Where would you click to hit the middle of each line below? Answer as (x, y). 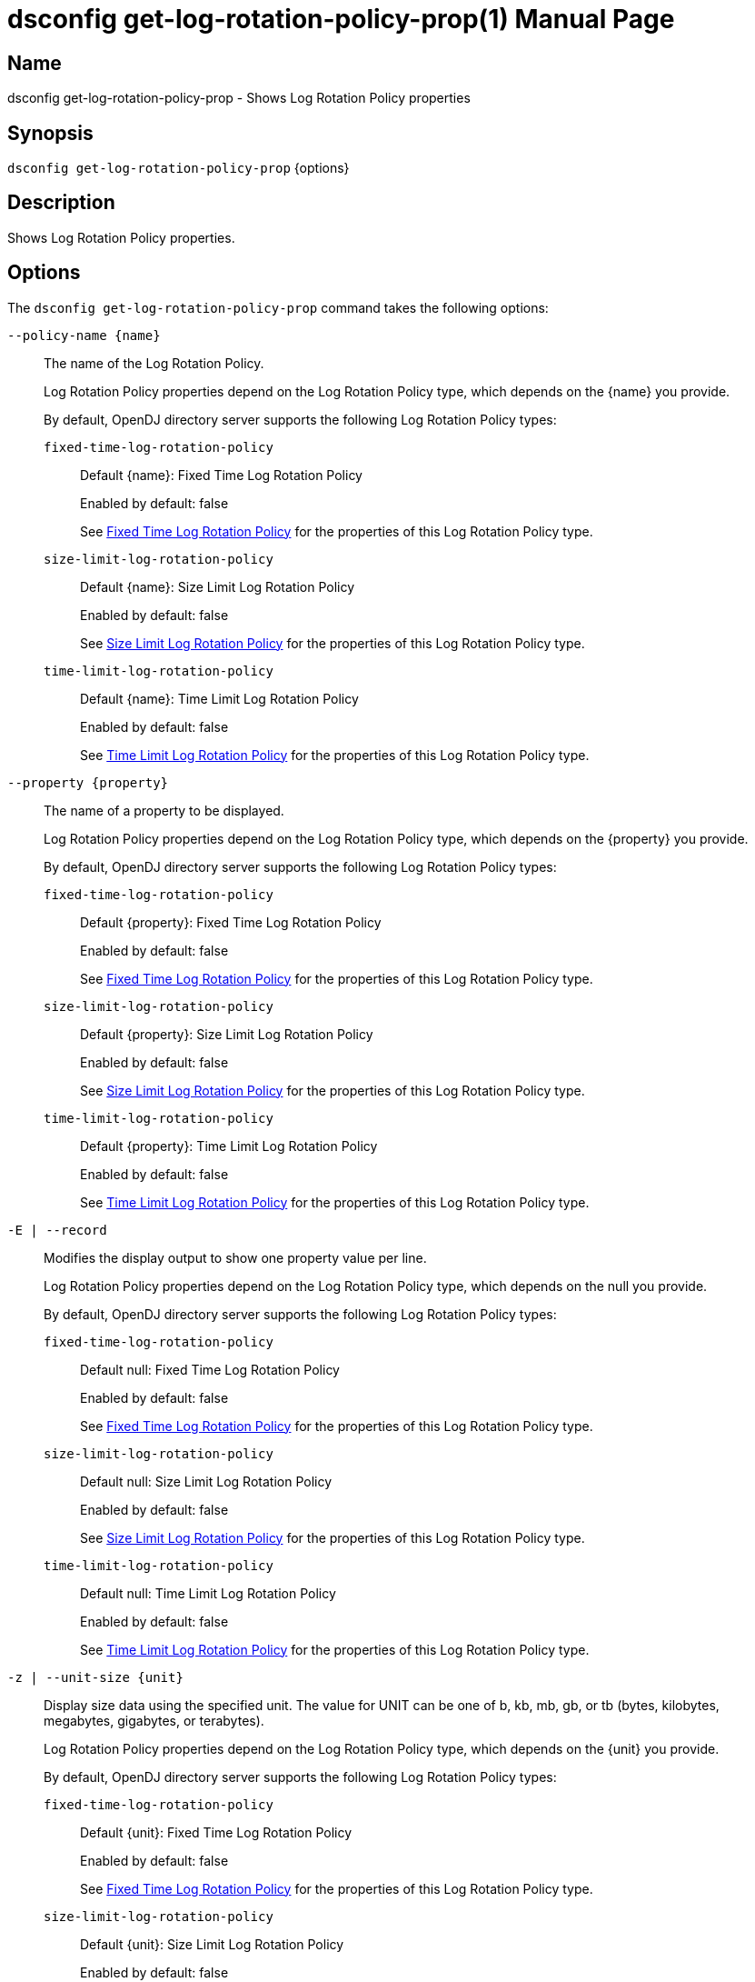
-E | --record (57, 1230)
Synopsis (50, 133)
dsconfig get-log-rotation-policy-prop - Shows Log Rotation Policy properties (239, 98)
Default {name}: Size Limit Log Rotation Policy (218, 586)
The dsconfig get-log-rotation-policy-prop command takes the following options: (278, 307)
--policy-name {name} (84, 335)
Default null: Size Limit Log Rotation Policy (206, 1481)
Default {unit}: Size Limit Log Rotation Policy (212, 1944)
